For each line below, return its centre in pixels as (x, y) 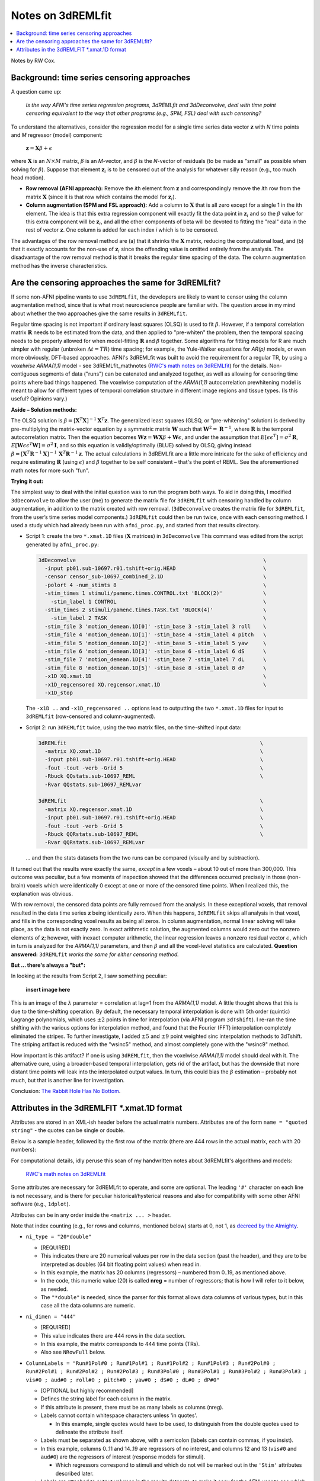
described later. (75, 1473)
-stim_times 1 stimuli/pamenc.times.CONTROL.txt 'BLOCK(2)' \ (156, 593)
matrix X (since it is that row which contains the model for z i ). (101, 197)
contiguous (25, 374)
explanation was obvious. (42, 893)
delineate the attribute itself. (89, 1432)
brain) (18, 885)
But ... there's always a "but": (48, 965)
